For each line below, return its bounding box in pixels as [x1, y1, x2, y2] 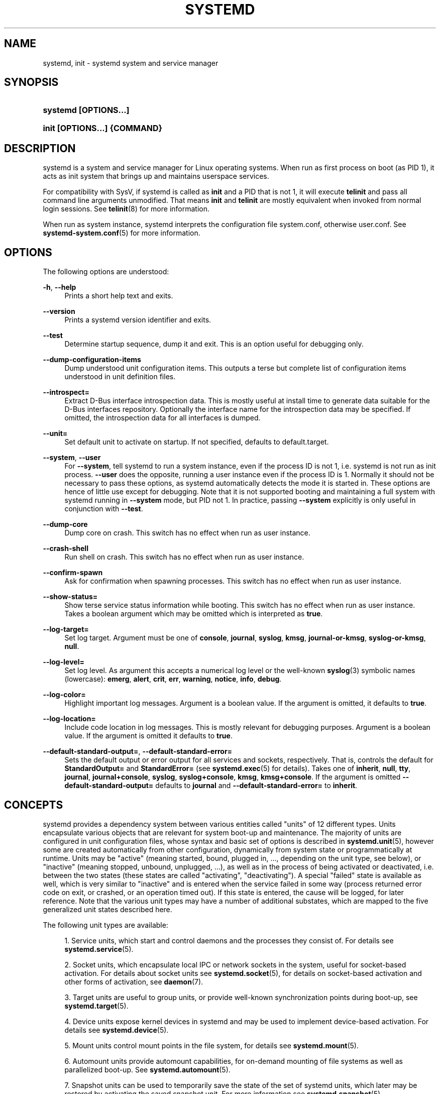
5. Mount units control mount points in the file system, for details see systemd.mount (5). [64, 1041, 359, 1050]
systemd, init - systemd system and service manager [43, 58, 218, 67]
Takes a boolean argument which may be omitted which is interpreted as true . [64, 609, 323, 618]
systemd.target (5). [64, 1001, 129, 1010]
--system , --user [43, 453, 101, 462]
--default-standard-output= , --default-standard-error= [43, 747, 233, 756]
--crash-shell [43, 544, 88, 553]
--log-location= [43, 714, 96, 723]
